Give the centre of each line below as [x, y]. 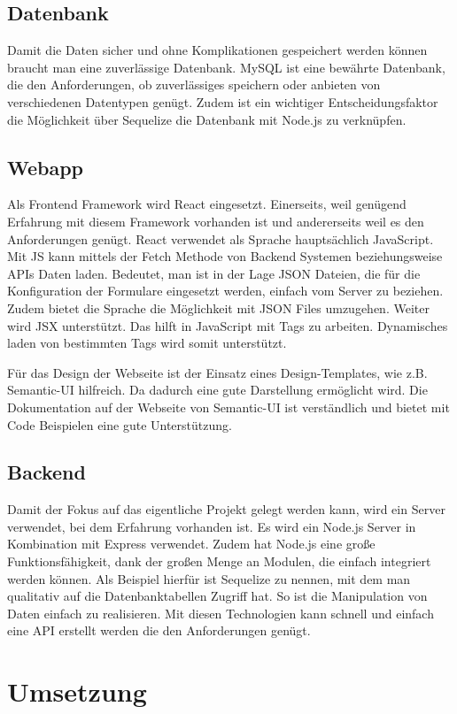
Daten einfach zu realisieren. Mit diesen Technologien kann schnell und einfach [221, 613]
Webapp [46, 167]
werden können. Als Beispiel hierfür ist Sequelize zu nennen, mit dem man [209, 578]
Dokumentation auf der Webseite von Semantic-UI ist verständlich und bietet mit [228, 407]
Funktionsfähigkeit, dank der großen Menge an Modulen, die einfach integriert [219, 561]
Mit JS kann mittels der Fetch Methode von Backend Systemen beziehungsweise [225, 256]
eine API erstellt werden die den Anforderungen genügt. [159, 630]
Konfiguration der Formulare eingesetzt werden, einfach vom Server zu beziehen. [225, 291]
